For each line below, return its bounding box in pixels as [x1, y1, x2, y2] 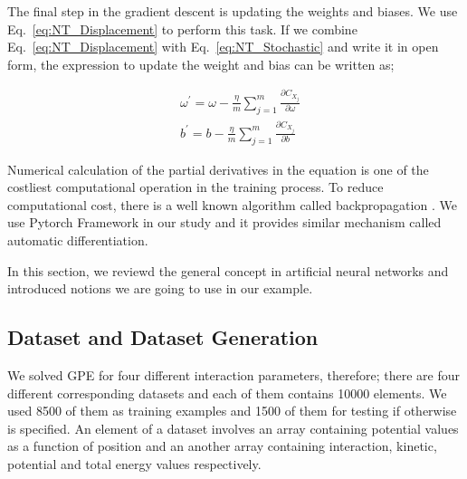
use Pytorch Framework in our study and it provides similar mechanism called [7, 213, 442, 232]
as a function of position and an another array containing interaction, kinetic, [7, 436, 437, 455]
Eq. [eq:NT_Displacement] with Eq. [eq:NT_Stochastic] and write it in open [7, 37, 439, 56]
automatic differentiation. [7, 231, 148, 250]
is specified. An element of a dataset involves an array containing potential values [7, 418, 459, 437]
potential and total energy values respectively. [7, 454, 262, 473]
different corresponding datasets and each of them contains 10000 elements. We [7, 383, 447, 402]
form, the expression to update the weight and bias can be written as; [7, 54, 395, 73]
